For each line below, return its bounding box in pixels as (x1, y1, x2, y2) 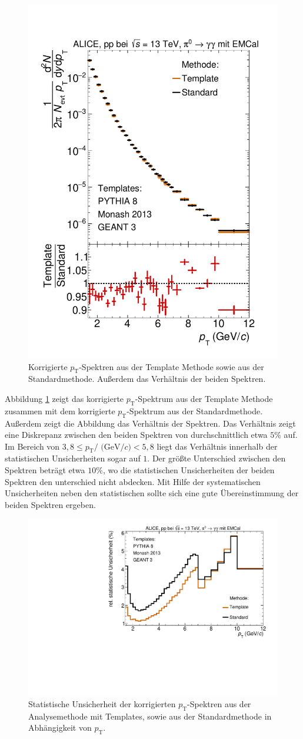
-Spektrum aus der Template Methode (135, 392, 273, 404)
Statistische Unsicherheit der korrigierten (28, 697, 176, 710)
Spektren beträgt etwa (5, 464, 85, 476)
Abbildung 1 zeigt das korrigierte (5, 392, 124, 404)
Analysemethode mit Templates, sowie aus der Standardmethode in (28, 710, 272, 722)
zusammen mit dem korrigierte (5, 404, 115, 417)
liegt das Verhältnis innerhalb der (157, 440, 278, 452)
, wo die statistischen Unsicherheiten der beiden (102, 464, 275, 476)
